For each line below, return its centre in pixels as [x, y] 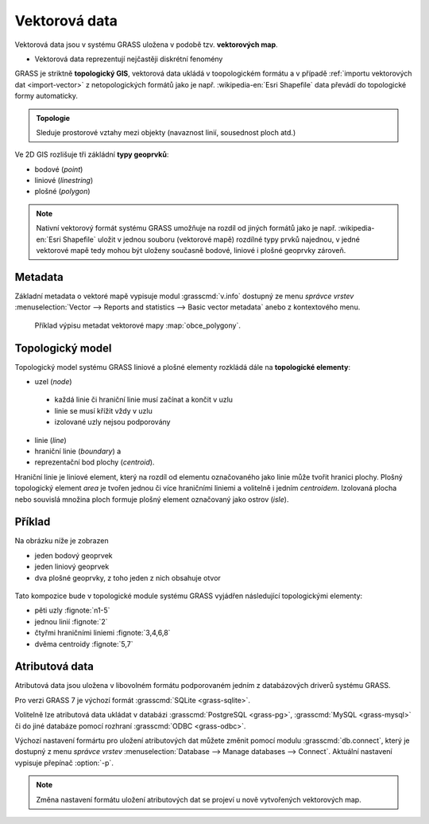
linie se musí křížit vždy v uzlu [103, 410]
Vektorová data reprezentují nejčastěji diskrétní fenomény [129, 59]
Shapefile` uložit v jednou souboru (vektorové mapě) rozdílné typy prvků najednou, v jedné [211, 239]
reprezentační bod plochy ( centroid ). [95, 462]
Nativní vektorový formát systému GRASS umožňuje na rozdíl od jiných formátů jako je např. [186, 228]
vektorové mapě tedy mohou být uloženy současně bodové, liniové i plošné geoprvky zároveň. [191, 251]
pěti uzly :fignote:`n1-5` [72, 610]
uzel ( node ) [53, 381]
